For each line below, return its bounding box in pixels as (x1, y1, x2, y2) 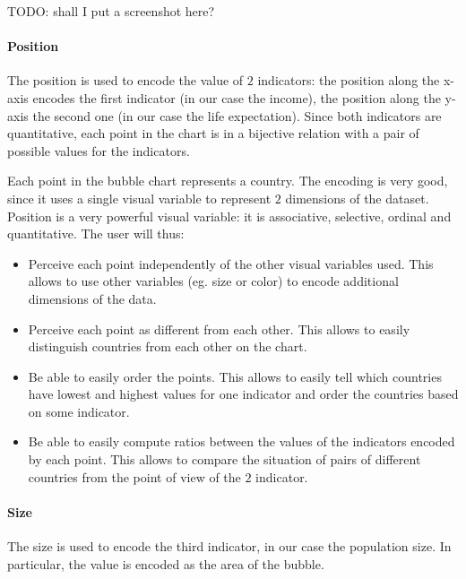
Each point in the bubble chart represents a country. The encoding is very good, (7, 171, 448, 190)
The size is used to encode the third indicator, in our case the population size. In (7, 537, 452, 556)
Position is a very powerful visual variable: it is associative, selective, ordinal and (7, 206, 452, 225)
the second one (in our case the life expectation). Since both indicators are (32, 106, 442, 125)
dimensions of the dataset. (285, 188, 429, 207)
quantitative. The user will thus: (7, 224, 185, 243)
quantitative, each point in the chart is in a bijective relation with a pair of (7, 124, 419, 143)
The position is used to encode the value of (7, 71, 244, 90)
